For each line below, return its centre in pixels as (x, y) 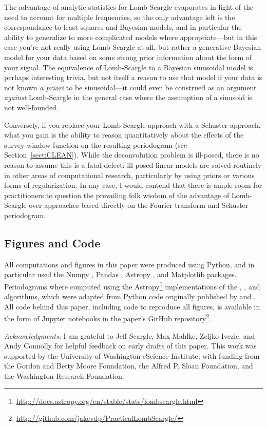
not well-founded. (31, 107)
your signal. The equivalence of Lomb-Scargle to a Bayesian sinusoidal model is (129, 67)
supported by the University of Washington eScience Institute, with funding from (132, 355)
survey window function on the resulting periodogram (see (96, 144)
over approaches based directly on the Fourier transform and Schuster (139, 205)
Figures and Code (52, 242)
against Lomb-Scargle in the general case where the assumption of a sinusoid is (128, 97)
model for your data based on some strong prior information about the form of (128, 57)
